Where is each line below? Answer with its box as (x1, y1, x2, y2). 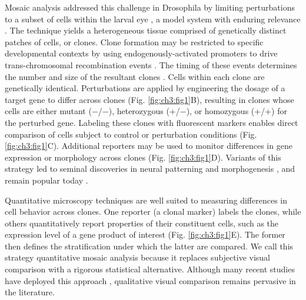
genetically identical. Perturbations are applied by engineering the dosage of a (5, 82, 285, 94)
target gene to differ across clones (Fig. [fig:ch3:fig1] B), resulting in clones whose (5, 93, 294, 105)
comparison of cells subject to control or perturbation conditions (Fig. (5, 128, 257, 140)
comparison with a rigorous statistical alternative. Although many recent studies (5, 263, 295, 275)
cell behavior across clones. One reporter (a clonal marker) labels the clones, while (5, 205, 301, 218)
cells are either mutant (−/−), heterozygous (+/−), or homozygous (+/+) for (5, 105, 287, 117)
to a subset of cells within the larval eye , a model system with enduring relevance (5, 12, 301, 25)
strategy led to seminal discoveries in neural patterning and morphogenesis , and (5, 162, 295, 175)
